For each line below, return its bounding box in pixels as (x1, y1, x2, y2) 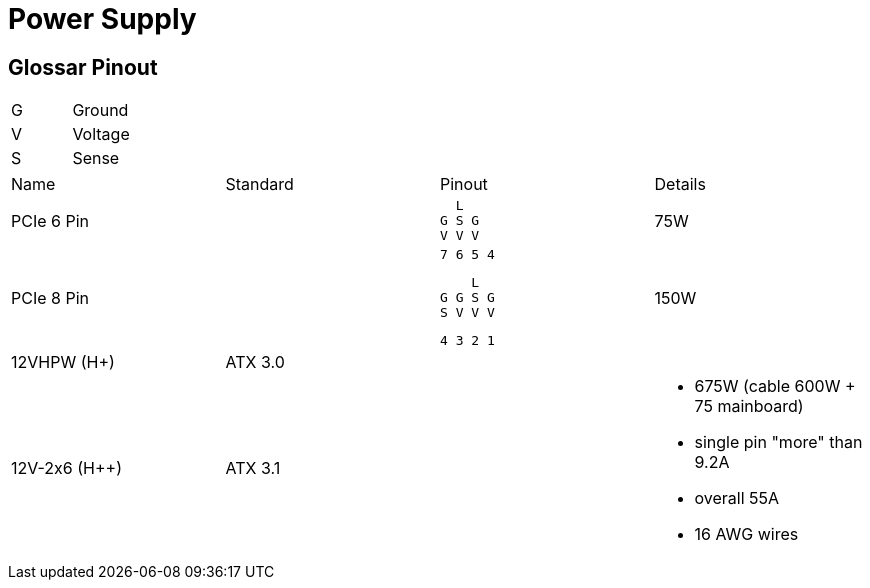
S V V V (440, 305, 495, 321)
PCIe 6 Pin (11, 210, 89, 231)
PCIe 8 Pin (11, 287, 89, 308)
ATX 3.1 (225, 458, 281, 479)
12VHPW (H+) (11, 352, 115, 373)
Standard (225, 174, 294, 195)
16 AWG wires (694, 524, 799, 545)
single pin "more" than (694, 432, 863, 453)
